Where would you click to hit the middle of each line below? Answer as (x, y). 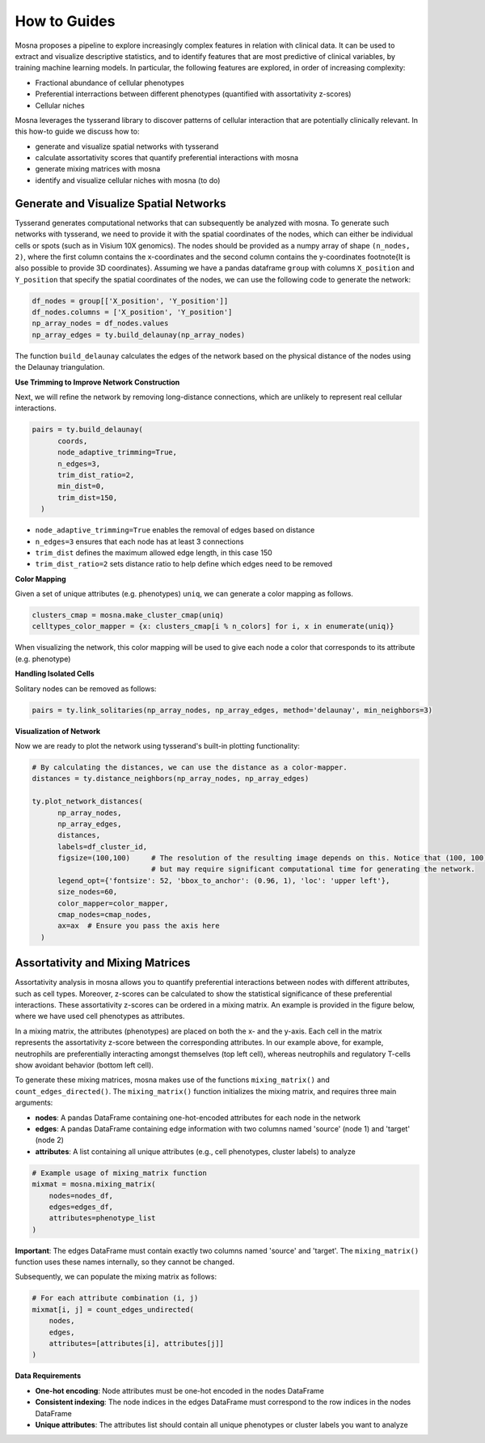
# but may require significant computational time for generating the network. (313, 869)
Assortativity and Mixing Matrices (103, 963)
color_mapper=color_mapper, (113, 903)
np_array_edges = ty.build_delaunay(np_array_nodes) (139, 335)
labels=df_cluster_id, (103, 847)
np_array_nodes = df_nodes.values (100, 323)
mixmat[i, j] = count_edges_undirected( (113, 1309)
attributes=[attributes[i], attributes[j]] (136, 1344)
